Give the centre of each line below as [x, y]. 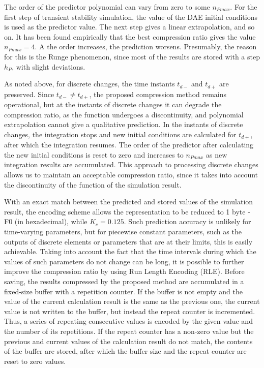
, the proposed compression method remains [158, 94]
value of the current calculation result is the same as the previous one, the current [132, 301]
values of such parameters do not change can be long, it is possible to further [124, 261]
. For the [244, 7]
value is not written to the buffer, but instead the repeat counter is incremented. [130, 311]
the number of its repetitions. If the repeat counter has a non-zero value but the [129, 331]
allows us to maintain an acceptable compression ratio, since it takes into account [131, 175]
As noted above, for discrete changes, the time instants [90, 84]
